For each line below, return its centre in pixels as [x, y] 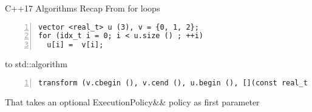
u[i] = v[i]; [75, 45]
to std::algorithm [36, 64]
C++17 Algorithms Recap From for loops [83, 8]
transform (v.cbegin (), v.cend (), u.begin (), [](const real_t [173, 83]
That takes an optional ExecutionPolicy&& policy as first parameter [132, 101]
